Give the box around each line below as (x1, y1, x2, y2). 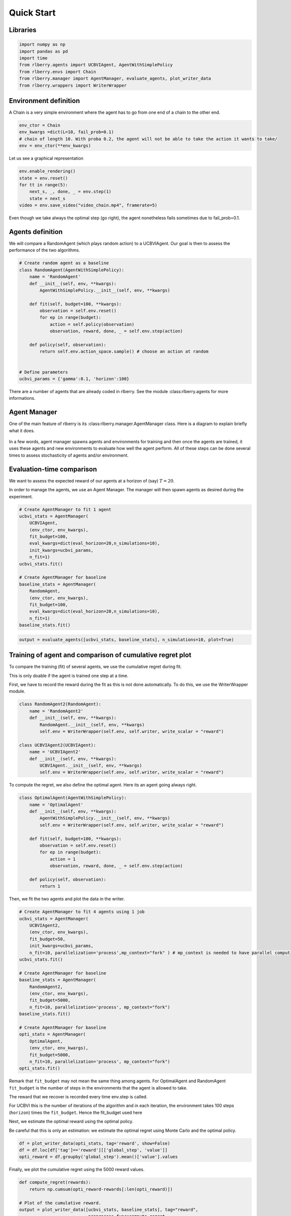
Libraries (9, 26, 36, 34)
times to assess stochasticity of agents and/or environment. (9, 452, 129, 458)
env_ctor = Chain (19, 122, 61, 128)
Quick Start (9, 7, 56, 18)
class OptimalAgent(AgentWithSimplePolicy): (19, 795, 127, 801)
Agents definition (9, 228, 63, 236)
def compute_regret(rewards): (19, 1180, 91, 1185)
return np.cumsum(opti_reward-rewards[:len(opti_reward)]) (29, 1186, 173, 1192)
